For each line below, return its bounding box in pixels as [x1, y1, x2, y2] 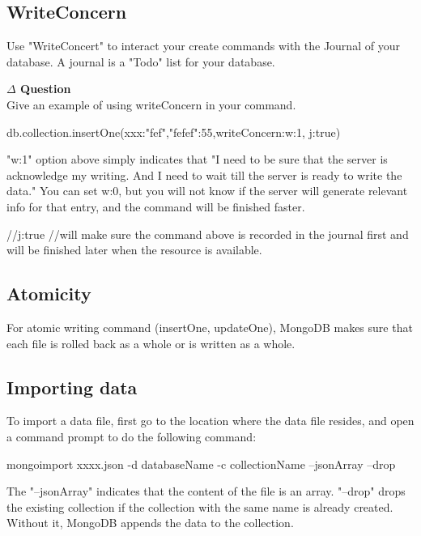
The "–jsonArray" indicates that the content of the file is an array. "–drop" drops [6, 483, 406, 500]
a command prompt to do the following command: [6, 428, 257, 445]
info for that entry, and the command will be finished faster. [6, 198, 305, 215]
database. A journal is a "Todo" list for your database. [6, 53, 275, 70]
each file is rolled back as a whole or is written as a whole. [6, 334, 296, 351]
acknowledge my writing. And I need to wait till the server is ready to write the [6, 166, 402, 183]
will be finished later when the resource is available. [6, 241, 262, 258]
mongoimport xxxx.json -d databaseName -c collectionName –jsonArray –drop [6, 455, 396, 472]
